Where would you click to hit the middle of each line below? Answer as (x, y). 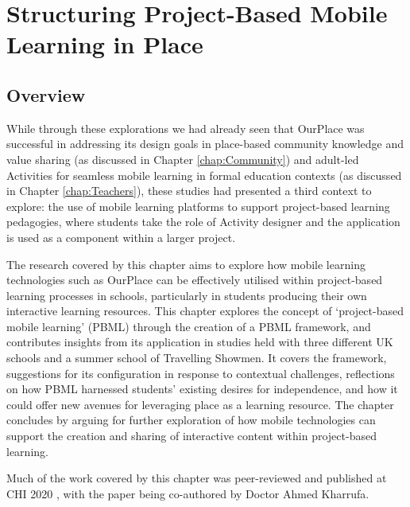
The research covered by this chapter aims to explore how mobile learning (186, 264)
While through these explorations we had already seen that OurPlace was (186, 128)
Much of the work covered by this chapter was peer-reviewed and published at (197, 478)
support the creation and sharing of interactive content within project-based (191, 436)
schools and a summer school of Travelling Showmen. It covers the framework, (197, 358)
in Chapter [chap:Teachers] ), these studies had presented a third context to (189, 191)
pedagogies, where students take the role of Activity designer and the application (203, 222)
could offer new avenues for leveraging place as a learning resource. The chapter (200, 404)
